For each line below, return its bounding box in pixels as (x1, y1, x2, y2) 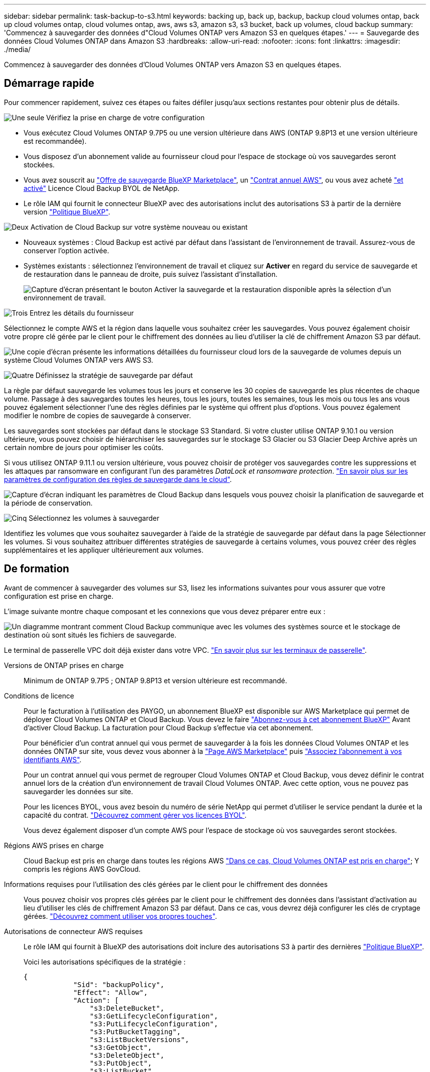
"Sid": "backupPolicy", (73, 980, 164, 989)
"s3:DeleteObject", (89, 1051, 164, 1059)
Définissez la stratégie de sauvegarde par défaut (35, 371, 193, 379)
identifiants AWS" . (24, 755, 81, 764)
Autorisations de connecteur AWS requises (4, 927, 143, 936)
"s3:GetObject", (89, 1043, 152, 1051)
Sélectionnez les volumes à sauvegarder (28, 513, 160, 522)
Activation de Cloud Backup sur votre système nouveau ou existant (30, 222, 248, 231)
